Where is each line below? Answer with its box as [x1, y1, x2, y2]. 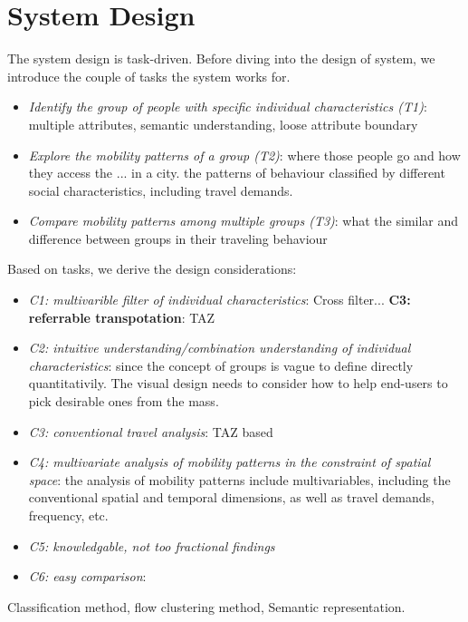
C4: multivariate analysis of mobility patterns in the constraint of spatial [28, 452, 431, 471]
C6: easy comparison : [28, 567, 147, 586]
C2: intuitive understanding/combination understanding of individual [28, 338, 411, 357]
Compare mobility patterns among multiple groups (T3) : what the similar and [28, 211, 459, 230]
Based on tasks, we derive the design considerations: [7, 259, 297, 278]
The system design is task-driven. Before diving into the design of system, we [7, 49, 435, 68]
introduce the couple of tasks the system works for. [7, 66, 291, 85]
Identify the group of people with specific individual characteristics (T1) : [28, 97, 427, 116]
